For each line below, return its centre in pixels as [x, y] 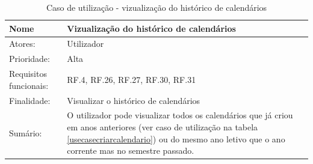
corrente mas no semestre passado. [131, 150]
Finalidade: [30, 100]
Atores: [22, 44]
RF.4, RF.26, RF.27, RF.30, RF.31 [132, 79]
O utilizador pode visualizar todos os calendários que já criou [180, 115]
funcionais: [29, 85]
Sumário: [26, 132]
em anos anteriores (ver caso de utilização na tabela [163, 127]
